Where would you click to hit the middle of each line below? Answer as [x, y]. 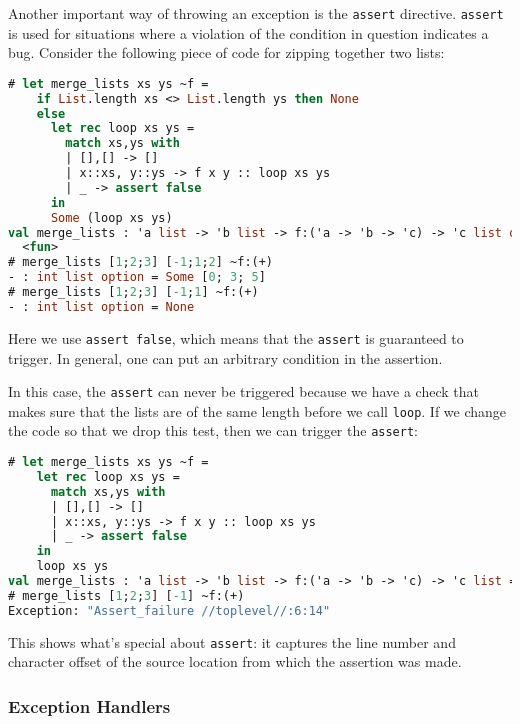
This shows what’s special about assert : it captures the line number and [232, 641]
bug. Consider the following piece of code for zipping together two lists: [226, 52]
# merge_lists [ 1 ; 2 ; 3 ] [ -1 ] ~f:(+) [126, 595]
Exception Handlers [89, 705]
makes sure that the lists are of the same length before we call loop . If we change [257, 410]
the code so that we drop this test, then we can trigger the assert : [213, 430]
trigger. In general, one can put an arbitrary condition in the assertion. [225, 357]
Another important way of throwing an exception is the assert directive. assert [256, 13]
